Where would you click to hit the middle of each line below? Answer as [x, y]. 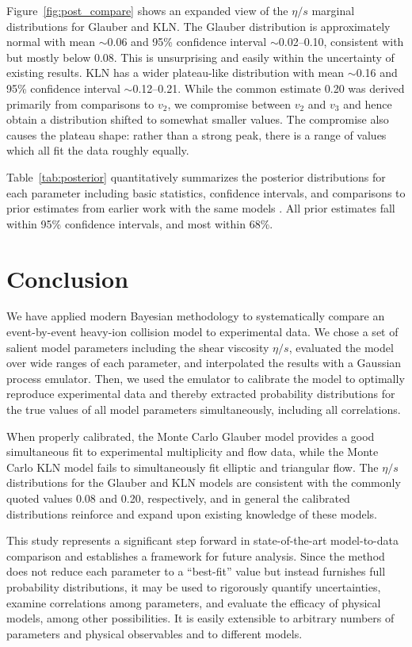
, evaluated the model [341, 347]
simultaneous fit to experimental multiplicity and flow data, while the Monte [193, 452]
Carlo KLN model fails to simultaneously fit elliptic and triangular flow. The [193, 467]
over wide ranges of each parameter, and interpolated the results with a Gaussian [204, 363]
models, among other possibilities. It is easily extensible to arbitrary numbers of [200, 618]
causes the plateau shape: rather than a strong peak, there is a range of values [196, 134]
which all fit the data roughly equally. [98, 150]
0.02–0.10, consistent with [341, 42]
